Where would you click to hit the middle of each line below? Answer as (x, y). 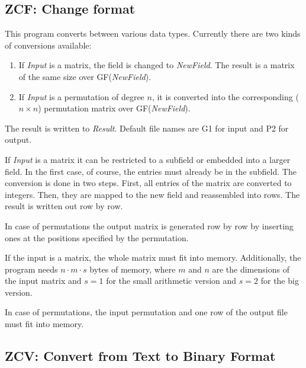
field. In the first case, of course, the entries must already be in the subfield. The (151, 171)
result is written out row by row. (64, 206)
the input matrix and (43, 281)
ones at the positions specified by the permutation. (97, 237)
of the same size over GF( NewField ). (85, 76)
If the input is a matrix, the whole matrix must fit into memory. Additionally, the (153, 257)
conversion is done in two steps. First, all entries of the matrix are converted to (148, 183)
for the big (280, 281)
